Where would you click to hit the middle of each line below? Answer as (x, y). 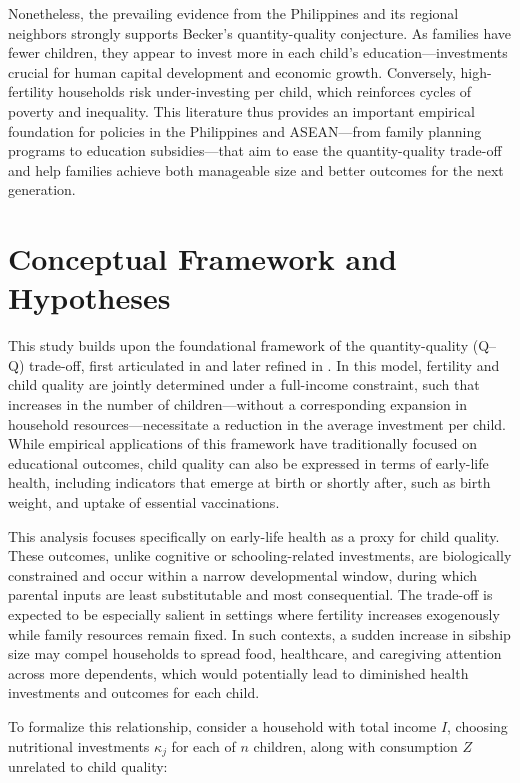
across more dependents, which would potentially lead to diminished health (238, 672)
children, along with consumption (355, 745)
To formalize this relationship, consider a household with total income (222, 725)
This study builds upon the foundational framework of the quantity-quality (238, 345)
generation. (42, 189)
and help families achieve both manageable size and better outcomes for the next (256, 169)
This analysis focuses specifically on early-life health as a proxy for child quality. (254, 535)
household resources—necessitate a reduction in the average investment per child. (257, 423)
